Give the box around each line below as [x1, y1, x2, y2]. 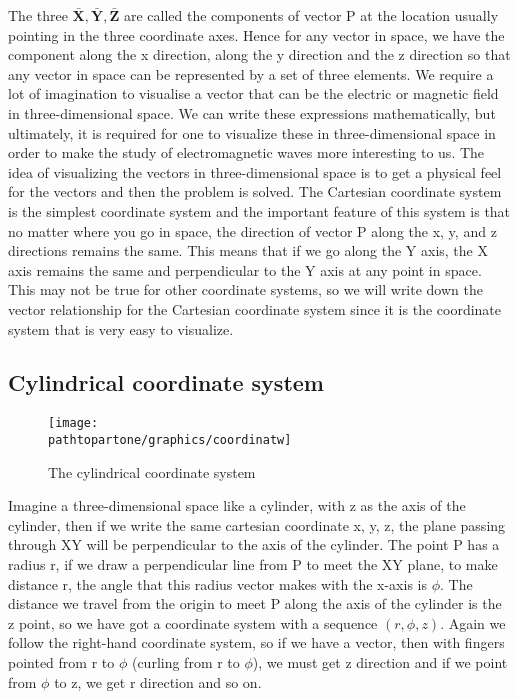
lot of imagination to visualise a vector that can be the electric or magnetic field [8, 83, 499, 104]
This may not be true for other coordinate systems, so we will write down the [8, 279, 483, 300]
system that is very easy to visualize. [8, 318, 234, 339]
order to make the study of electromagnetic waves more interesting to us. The [8, 142, 485, 163]
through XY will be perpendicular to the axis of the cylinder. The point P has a [8, 534, 500, 555]
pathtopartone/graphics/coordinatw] [48, 432, 292, 447]
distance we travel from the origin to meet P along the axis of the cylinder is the [8, 593, 502, 614]
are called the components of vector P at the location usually [123, 5, 499, 25]
